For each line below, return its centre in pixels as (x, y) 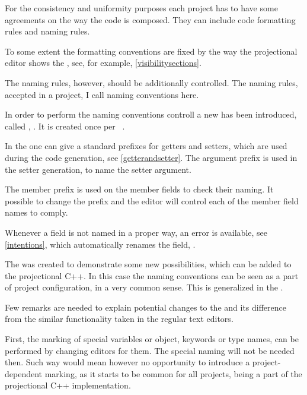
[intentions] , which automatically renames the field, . (100, 244)
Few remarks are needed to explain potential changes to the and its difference (145, 307)
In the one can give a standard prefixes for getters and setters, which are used (146, 146)
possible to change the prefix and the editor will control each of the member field (152, 200)
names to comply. (36, 212)
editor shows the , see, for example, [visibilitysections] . (103, 63)
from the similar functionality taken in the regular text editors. (119, 319)
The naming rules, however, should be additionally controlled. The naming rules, (151, 82)
